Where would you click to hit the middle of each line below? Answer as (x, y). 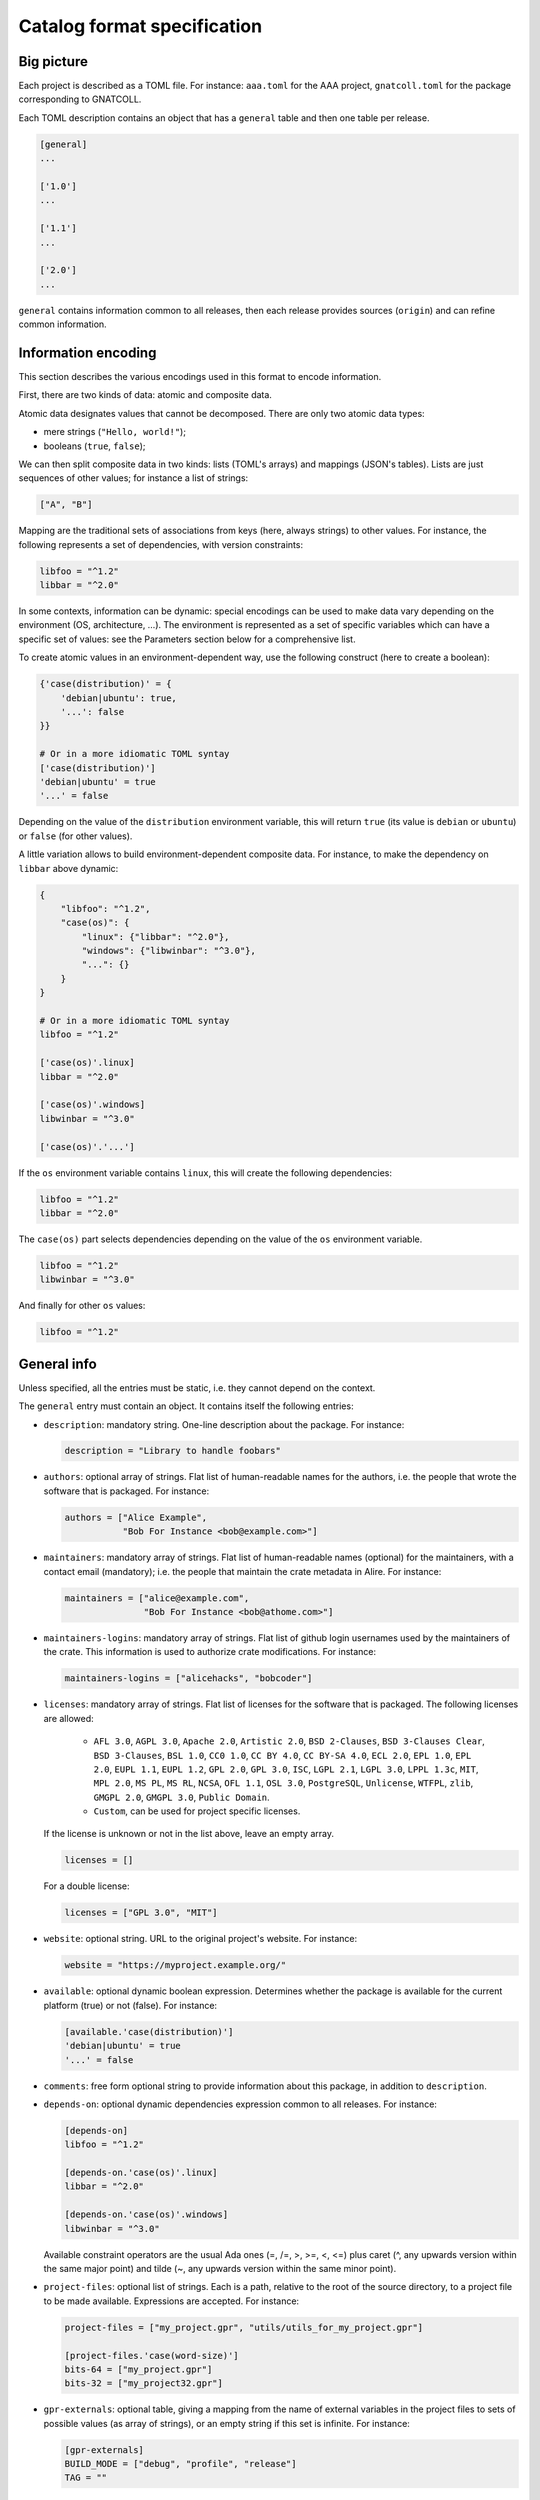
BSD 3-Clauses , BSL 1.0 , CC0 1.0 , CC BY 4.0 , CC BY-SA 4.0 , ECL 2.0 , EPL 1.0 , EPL (282, 1755)
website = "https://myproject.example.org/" (175, 1965)
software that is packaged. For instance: (126, 1491)
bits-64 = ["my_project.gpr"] (138, 2369)
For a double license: (86, 1886)
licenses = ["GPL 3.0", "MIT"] (141, 1913)
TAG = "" (86, 2478)
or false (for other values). (75, 836)
